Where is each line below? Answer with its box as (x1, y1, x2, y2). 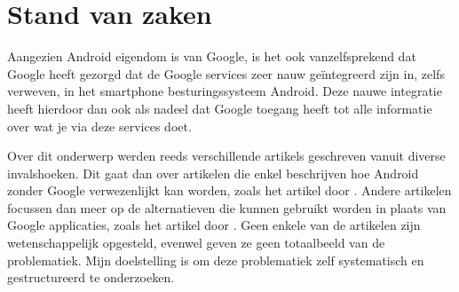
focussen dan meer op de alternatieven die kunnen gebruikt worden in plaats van (7, 198, 447, 217)
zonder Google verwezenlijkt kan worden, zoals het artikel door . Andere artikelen (7, 181, 452, 200)
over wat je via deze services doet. (7, 116, 192, 135)
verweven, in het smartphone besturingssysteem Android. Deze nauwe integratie (7, 82, 442, 100)
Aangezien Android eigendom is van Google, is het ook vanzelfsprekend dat (7, 47, 416, 66)
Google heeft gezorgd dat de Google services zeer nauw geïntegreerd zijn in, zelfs (7, 64, 445, 83)
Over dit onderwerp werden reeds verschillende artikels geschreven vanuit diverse (7, 146, 446, 165)
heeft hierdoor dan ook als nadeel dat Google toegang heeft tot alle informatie (7, 99, 432, 117)
